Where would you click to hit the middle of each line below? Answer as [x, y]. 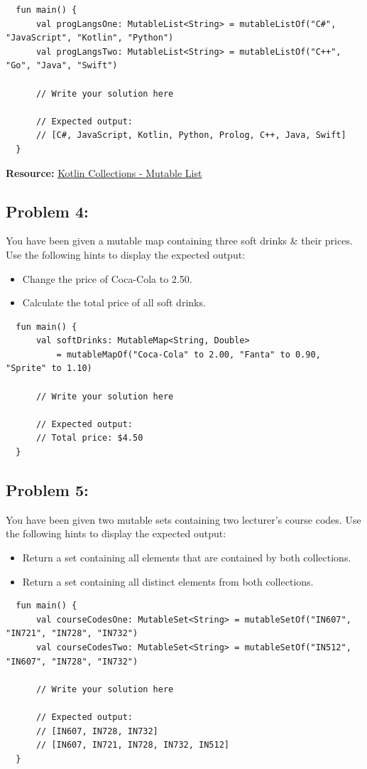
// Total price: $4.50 [89, 438]
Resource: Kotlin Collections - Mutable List [104, 172]
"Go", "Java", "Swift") [62, 66]
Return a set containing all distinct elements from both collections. [168, 581]
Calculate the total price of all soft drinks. [114, 302]
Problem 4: [47, 211]
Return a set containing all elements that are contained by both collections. [187, 558]
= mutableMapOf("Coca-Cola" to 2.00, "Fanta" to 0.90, [188, 354]
